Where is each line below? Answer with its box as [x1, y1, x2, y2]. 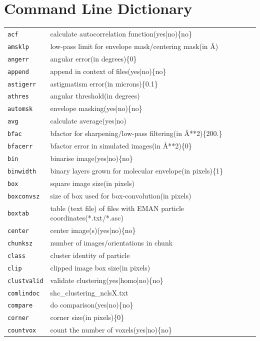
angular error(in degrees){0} [50, 53, 137, 63]
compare [7, 302, 33, 309]
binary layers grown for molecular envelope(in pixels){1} [50, 165, 223, 175]
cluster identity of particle [50, 249, 130, 260]
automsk [7, 105, 33, 113]
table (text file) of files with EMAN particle [50, 202, 184, 213]
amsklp [7, 43, 29, 50]
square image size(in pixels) [50, 177, 134, 188]
